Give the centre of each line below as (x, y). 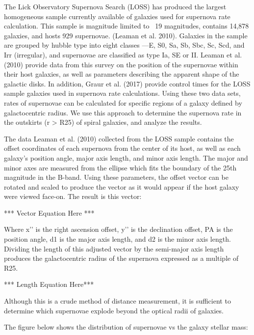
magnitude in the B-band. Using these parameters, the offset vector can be (116, 177)
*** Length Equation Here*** (49, 284)
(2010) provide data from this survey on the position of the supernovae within (121, 64)
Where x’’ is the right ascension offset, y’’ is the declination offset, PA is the (118, 229)
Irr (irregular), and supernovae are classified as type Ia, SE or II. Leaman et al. (123, 54)
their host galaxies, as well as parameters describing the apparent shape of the (122, 74)
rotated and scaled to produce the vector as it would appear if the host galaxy (122, 186)
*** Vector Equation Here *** (49, 212)
